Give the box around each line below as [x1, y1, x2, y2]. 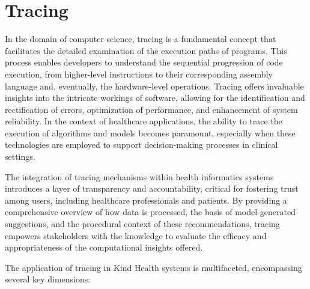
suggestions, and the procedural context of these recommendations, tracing [5, 218, 280, 230]
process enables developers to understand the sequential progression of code [5, 56, 283, 68]
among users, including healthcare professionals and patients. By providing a [5, 193, 287, 206]
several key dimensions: [5, 273, 91, 285]
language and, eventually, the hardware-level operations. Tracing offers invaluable [5, 79, 304, 92]
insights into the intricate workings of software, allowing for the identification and [5, 91, 305, 104]
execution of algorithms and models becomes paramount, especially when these [5, 126, 296, 139]
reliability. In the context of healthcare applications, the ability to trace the [5, 115, 282, 127]
